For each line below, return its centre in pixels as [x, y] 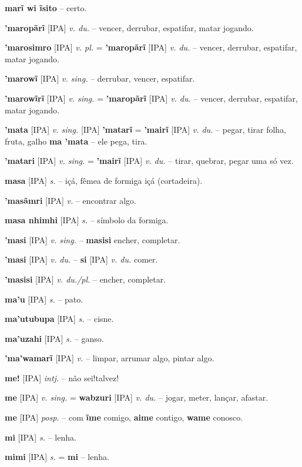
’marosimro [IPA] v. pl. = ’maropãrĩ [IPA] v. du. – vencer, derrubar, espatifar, [151, 47]
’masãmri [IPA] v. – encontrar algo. [71, 200]
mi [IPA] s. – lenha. [41, 437]
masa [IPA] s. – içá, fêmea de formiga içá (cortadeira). [104, 180]
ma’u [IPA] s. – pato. [44, 299]
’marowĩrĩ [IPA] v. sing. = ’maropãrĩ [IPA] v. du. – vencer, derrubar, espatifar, [151, 98]
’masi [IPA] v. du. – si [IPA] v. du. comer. [81, 259]
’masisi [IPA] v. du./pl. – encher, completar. [85, 279]
